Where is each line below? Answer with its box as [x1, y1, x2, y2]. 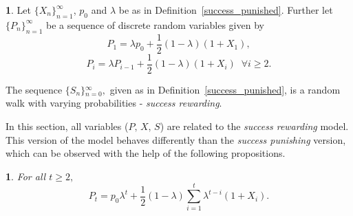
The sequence [6, 82, 63, 96]
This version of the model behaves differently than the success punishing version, [6, 132, 346, 147]
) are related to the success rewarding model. [160, 118, 349, 133]
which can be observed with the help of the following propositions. [6, 146, 286, 160]
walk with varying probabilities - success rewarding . [6, 96, 222, 110]
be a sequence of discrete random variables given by [46, 17, 264, 32]
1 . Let [6, 3, 32, 17]
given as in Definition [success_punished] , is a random [109, 82, 341, 96]
